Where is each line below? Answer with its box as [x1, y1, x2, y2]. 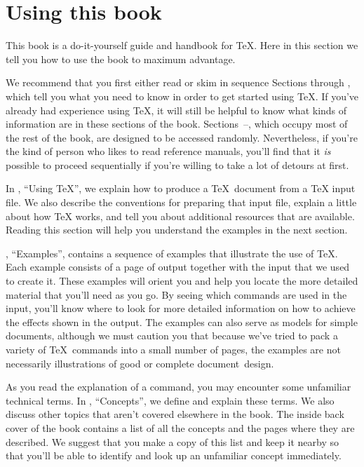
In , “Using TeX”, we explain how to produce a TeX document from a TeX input [6, 181, 356, 196]
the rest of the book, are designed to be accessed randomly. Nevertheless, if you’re [6, 130, 358, 144]
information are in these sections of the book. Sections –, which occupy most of [6, 116, 348, 131]
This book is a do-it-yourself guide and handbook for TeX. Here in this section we [6, 38, 358, 53]
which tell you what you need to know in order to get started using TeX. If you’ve [6, 88, 359, 103]
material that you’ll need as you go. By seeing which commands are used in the [6, 287, 347, 302]
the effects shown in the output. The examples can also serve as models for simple [6, 314, 358, 329]
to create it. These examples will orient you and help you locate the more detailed [6, 273, 358, 288]
